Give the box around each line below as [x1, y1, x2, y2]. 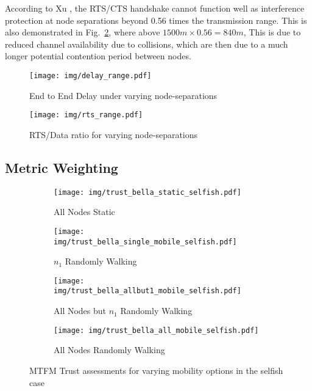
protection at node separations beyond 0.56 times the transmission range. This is [5, 13, 307, 26]
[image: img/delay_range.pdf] [29, 71, 152, 80]
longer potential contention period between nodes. [5, 49, 191, 62]
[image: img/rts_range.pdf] [29, 111, 143, 120]
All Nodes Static [54, 205, 115, 218]
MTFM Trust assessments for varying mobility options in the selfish [29, 364, 283, 376]
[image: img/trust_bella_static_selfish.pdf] [54, 188, 241, 197]
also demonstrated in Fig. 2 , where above [5, 26, 160, 38]
